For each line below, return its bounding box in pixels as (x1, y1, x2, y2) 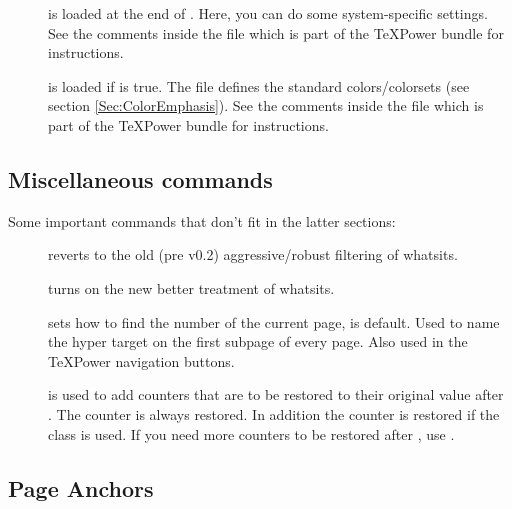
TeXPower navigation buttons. (48, 350, 235, 371)
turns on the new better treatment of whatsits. (48, 277, 335, 298)
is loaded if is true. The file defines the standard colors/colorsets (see (48, 75, 470, 96)
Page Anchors (8, 472, 154, 503)
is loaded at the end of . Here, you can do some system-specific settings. (48, 3, 488, 23)
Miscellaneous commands (8, 163, 273, 194)
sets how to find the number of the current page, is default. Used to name (48, 311, 500, 332)
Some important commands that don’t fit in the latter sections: (8, 210, 396, 231)
